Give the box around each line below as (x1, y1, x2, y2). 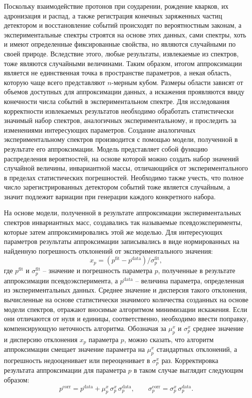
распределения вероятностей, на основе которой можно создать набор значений (4, 153, 239, 163)
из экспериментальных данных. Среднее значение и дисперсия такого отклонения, (4, 285, 247, 295)
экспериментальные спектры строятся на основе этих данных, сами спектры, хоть (4, 29, 246, 39)
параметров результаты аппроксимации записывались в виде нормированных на (4, 236, 240, 246)
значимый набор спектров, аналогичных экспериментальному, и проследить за (4, 115, 236, 125)
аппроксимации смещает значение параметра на (4, 344, 145, 354)
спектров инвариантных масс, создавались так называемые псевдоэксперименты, (4, 217, 242, 227)
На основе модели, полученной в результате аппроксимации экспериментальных (4, 208, 241, 218)
